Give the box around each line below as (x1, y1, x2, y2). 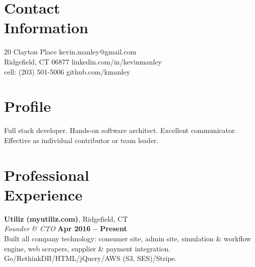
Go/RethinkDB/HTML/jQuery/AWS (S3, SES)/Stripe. (4, 253, 177, 263)
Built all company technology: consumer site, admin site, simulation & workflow (4, 233, 251, 243)
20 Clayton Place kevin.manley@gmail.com (4, 46, 137, 57)
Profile (4, 96, 51, 116)
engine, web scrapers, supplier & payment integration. (4, 243, 171, 253)
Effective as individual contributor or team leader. (4, 135, 159, 145)
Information (4, 17, 89, 38)
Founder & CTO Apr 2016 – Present (4, 223, 127, 234)
